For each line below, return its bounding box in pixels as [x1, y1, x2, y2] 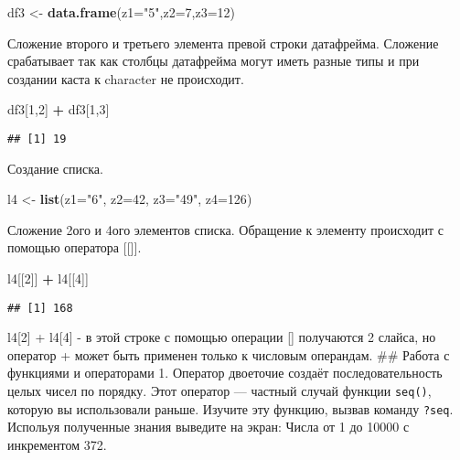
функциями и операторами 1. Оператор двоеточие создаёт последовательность [7, 363, 443, 382]
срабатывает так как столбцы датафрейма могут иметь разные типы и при [7, 51, 420, 70]
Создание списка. [7, 158, 103, 177]
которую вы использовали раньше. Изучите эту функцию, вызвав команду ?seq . [7, 399, 454, 418]
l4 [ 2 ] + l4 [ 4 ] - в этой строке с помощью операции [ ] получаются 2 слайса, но [7, 327, 436, 347]
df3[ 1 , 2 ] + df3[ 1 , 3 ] [7, 100, 110, 119]
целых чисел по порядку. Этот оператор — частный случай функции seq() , [7, 381, 432, 401]
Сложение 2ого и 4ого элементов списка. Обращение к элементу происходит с [7, 219, 444, 239]
